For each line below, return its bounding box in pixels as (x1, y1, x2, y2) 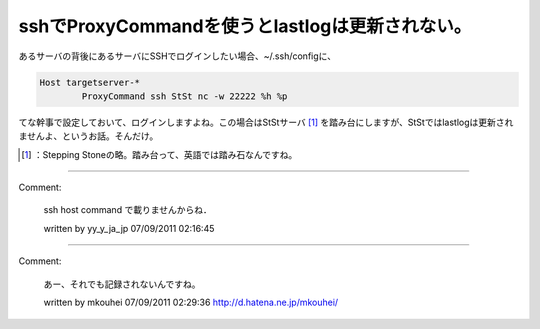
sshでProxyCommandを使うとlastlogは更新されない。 (18, 15, 472, 37)
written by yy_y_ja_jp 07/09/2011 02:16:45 (43, 222, 215, 234)
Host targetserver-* (39, 76, 140, 88)
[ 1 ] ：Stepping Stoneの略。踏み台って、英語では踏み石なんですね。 (21, 148, 298, 160)
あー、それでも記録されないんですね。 (43, 278, 201, 290)
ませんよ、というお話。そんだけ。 (18, 130, 159, 142)
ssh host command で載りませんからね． (43, 204, 212, 216)
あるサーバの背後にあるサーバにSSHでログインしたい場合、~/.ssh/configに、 (18, 50, 337, 62)
